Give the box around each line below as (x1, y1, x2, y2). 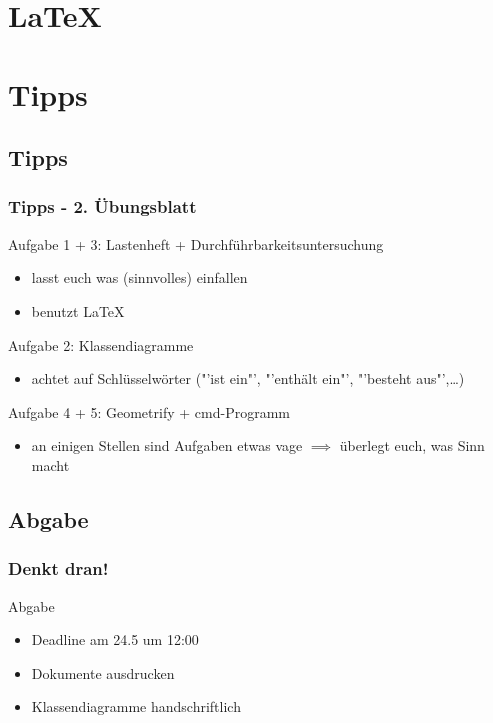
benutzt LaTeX (31, 300, 125, 321)
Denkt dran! (8, 556, 109, 581)
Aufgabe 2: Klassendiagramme (8, 334, 194, 355)
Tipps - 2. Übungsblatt (8, 194, 197, 219)
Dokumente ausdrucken (31, 662, 175, 683)
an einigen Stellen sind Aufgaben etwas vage (31, 435, 303, 456)
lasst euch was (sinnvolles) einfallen (31, 267, 248, 288)
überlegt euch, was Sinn (339, 435, 485, 456)
